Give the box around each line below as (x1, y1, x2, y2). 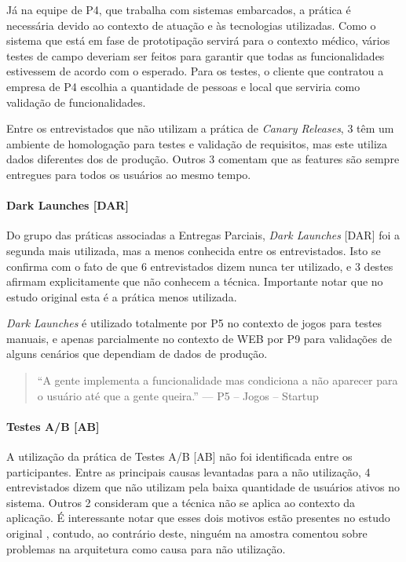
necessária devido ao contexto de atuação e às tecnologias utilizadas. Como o (6, 16, 376, 33)
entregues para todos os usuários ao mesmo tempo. (6, 166, 251, 182)
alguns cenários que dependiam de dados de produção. (6, 345, 268, 362)
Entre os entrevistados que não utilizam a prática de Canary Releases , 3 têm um (6, 120, 394, 137)
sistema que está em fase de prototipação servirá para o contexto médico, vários (6, 32, 390, 49)
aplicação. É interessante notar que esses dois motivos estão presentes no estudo (6, 509, 390, 526)
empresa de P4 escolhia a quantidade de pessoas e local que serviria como (6, 78, 360, 94)
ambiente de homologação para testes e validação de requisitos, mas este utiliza (6, 135, 388, 151)
